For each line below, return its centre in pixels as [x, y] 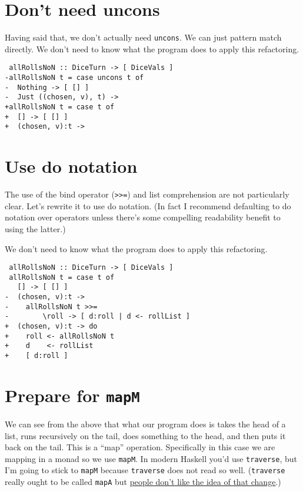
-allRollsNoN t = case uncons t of [74, 78]
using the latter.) [35, 228]
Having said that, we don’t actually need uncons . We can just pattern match [143, 37]
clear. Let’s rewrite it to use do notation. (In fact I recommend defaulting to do [148, 205]
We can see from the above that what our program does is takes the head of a [145, 424]
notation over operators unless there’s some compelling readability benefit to [143, 217]
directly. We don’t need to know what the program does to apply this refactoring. [152, 48]
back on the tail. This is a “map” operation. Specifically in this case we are [140, 447]
